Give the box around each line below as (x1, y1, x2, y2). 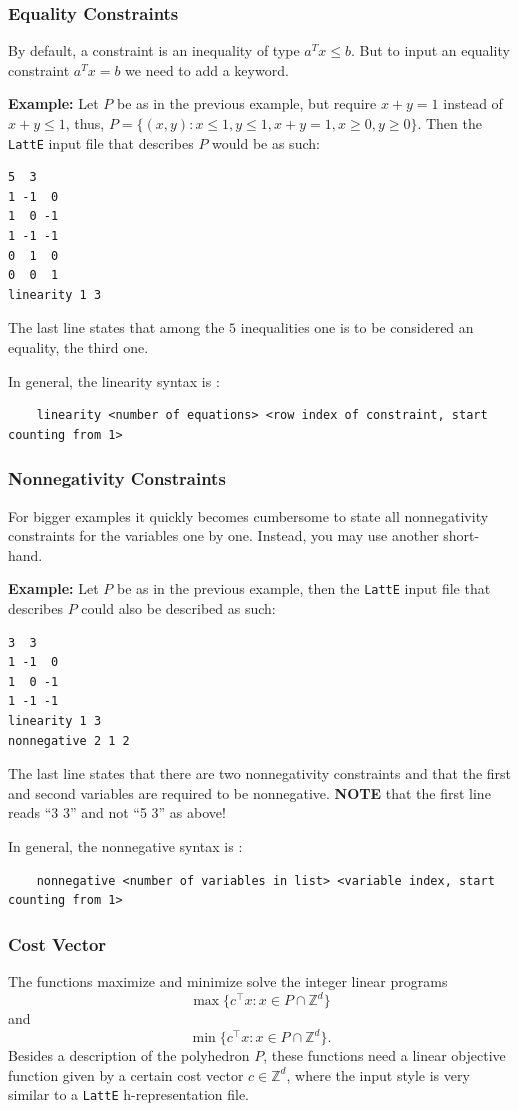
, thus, (65, 113, 105, 133)
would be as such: (212, 132, 320, 153)
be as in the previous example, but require (116, 93, 377, 114)
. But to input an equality (350, 40, 510, 61)
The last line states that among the (8, 317, 225, 338)
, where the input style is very (286, 1064, 470, 1085)
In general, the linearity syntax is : (8, 370, 220, 391)
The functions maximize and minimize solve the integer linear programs (8, 970, 448, 991)
